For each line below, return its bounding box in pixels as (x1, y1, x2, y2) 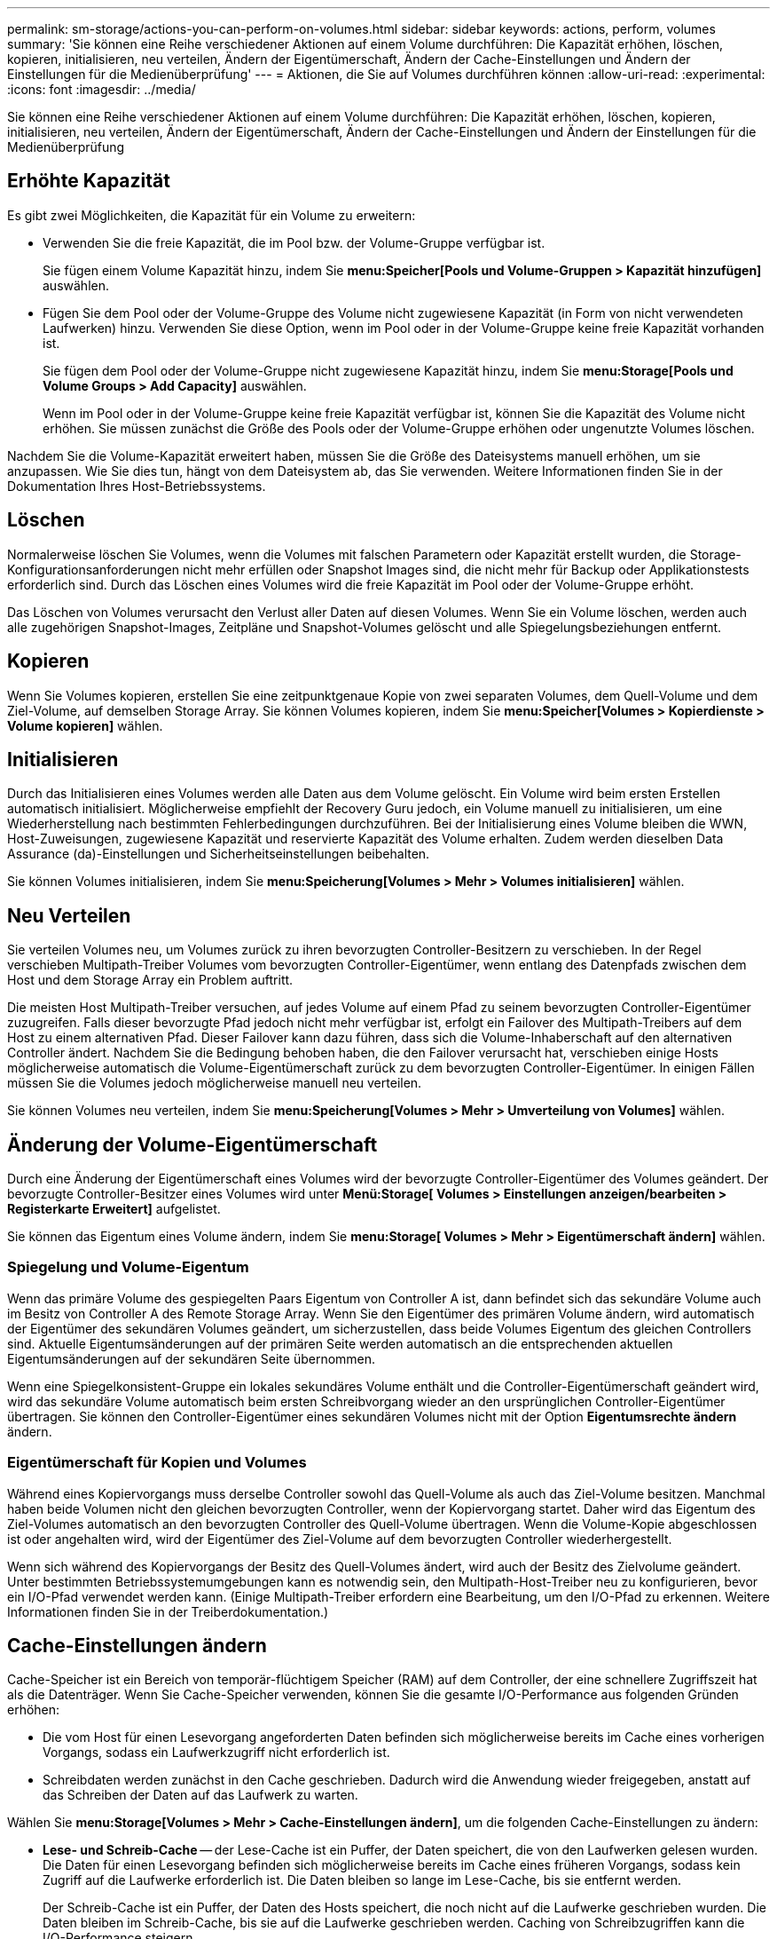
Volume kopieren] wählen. (7, 717, 163, 733)
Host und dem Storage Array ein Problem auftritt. (7, 972, 294, 988)
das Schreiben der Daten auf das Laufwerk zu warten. (43, 1787, 358, 1803)
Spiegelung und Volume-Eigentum (7, 1258, 249, 1277)
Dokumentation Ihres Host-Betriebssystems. (7, 478, 266, 494)
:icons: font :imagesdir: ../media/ (7, 82, 196, 97)
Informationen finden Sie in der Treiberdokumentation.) (7, 1603, 329, 1619)
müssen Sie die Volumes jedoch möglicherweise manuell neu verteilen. (7, 1075, 422, 1091)
